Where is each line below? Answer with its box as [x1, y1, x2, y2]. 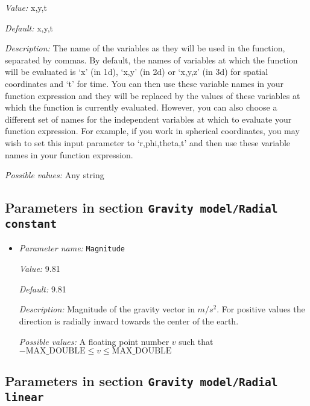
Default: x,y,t [5, 21, 54, 34]
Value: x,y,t [5, 1, 47, 13]
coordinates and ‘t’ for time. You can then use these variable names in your [5, 77, 284, 89]
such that [179, 335, 214, 347]
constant [5, 217, 57, 231]
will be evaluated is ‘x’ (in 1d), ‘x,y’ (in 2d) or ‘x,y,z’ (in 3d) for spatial [5, 65, 268, 78]
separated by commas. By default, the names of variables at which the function [5, 53, 298, 66]
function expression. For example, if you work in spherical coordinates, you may [5, 124, 300, 137]
